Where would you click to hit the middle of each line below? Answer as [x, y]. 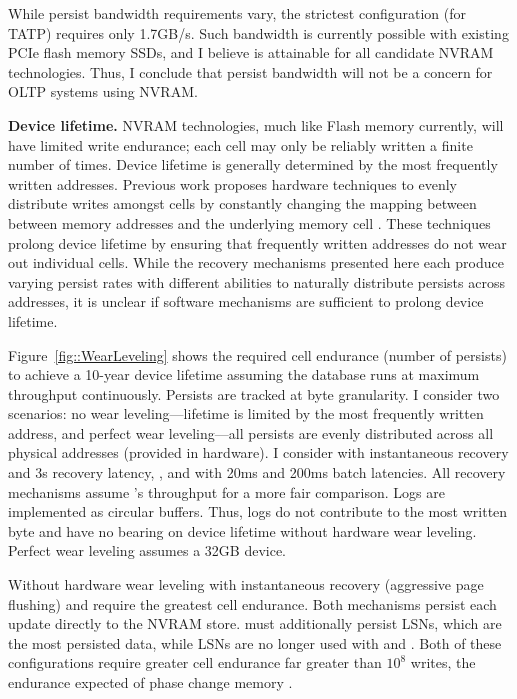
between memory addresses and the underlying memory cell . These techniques [249, 222]
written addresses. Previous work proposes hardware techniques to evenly [232, 183]
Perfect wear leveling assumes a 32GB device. [147, 550]
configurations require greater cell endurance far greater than [195, 662]
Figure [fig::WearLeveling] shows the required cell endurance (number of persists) [257, 354]
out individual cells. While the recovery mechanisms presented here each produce [256, 262]
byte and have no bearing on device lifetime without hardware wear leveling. [242, 530]
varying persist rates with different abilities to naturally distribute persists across [256, 281]
